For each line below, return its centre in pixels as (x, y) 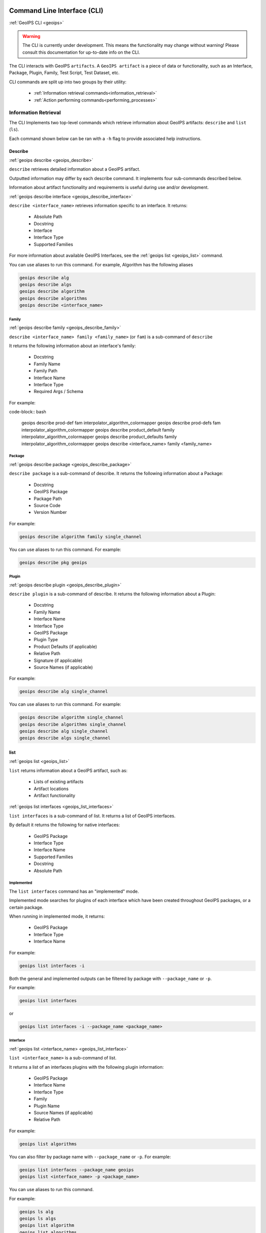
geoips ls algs (38, 1218)
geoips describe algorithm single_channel (71, 717)
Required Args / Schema (59, 392)
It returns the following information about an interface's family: (72, 346)
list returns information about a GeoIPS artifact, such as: (68, 770)
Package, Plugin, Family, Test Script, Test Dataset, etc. (65, 73)
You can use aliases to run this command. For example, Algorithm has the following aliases (101, 264)
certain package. (26, 907)
